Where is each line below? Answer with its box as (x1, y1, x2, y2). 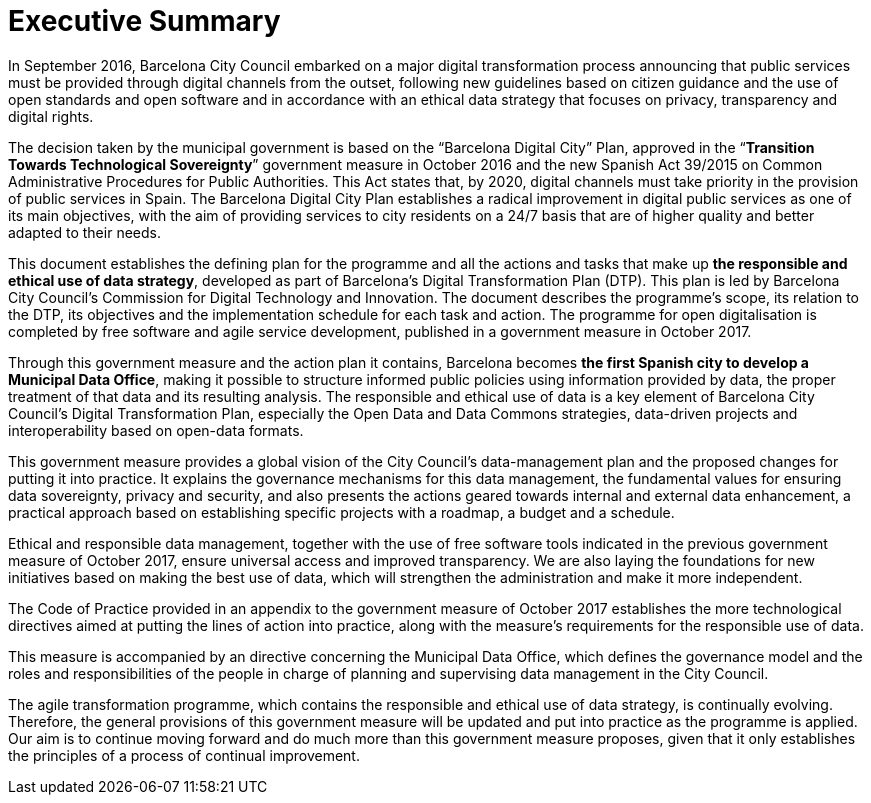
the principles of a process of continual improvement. (8, 746, 360, 764)
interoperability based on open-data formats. (8, 421, 304, 439)
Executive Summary (8, 4, 281, 38)
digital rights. (8, 107, 94, 125)
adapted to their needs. (8, 223, 161, 241)
